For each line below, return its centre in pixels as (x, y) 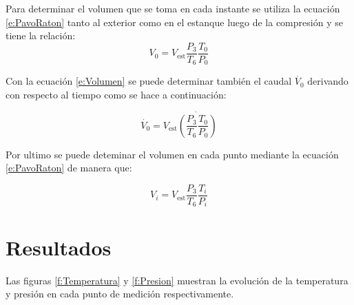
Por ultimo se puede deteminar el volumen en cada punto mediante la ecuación (172, 154)
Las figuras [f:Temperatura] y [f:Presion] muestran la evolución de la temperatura (177, 280)
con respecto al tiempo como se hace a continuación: (116, 94)
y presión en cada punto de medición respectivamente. (120, 294)
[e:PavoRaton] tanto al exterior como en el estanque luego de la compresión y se (174, 22)
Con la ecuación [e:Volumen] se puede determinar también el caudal (149, 81)
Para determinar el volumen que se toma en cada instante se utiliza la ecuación (173, 8)
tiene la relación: (41, 35)
